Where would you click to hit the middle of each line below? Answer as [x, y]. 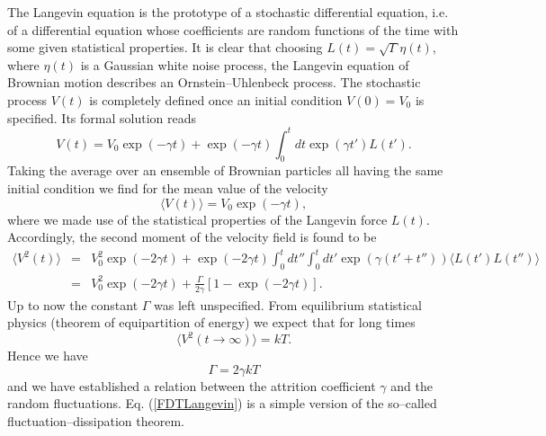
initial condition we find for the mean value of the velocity [168, 188]
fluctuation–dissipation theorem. [96, 420]
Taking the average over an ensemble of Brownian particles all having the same [225, 170]
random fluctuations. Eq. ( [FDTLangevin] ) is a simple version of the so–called [222, 403]
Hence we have [48, 356]
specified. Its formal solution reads [102, 117]
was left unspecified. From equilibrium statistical [288, 304]
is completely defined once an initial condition [216, 99]
